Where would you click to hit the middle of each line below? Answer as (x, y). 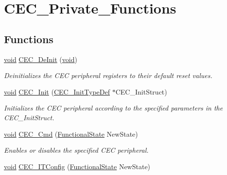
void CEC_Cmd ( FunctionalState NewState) (71, 134)
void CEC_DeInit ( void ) (41, 59)
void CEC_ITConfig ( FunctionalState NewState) (77, 166)
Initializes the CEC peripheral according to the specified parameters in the (113, 108)
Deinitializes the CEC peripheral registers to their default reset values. (108, 75)
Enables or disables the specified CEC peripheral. (76, 150)
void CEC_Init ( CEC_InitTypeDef (57, 91)
